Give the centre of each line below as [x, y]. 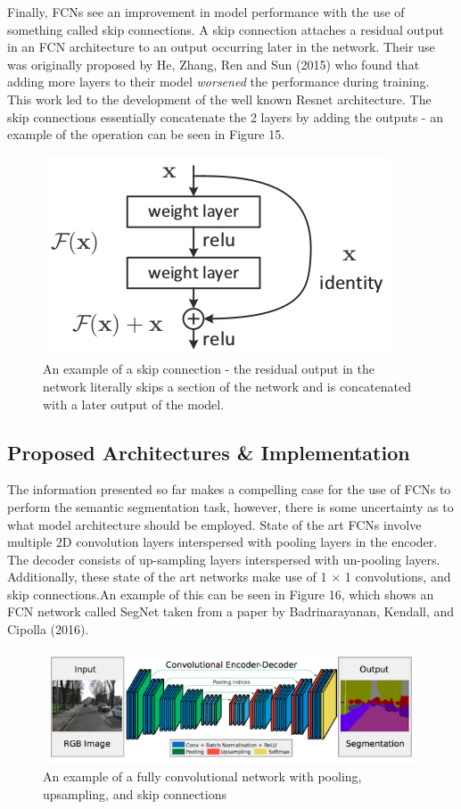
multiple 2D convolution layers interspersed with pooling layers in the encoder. [222, 542]
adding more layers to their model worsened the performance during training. [218, 82]
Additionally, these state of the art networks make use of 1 [167, 577]
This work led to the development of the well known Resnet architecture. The [219, 99]
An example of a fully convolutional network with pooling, [202, 776]
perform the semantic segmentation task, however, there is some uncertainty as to [230, 506]
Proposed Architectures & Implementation [209, 452]
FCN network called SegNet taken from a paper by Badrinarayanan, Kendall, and [231, 611]
